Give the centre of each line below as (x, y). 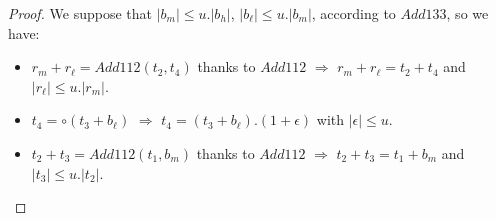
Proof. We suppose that (80, 13)
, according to (353, 13)
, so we (467, 13)
